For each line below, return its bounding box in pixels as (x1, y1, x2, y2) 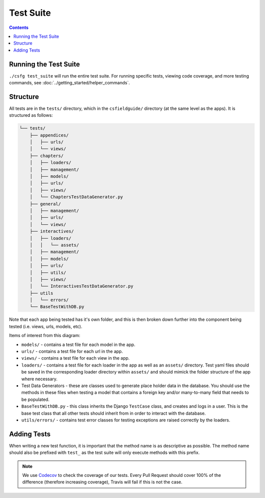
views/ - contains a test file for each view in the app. (21, 355, 130, 361)
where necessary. (21, 376, 58, 382)
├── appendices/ (29, 132, 69, 138)
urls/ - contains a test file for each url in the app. (21, 348, 123, 354)
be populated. (21, 396, 50, 402)
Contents (9, 25, 29, 30)
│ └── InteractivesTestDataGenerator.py (29, 284, 133, 289)
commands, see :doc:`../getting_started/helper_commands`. (9, 80, 130, 86)
